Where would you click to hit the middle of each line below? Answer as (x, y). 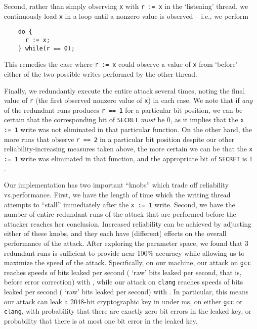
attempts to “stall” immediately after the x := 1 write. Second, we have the (120, 204)
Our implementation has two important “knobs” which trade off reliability (116, 185)
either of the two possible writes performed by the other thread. (101, 73)
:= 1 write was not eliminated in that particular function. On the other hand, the (128, 129)
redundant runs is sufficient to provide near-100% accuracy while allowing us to (124, 253)
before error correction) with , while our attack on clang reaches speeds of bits (124, 282)
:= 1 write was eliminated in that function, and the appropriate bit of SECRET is (126, 159)
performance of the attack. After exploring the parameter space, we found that (123, 243)
